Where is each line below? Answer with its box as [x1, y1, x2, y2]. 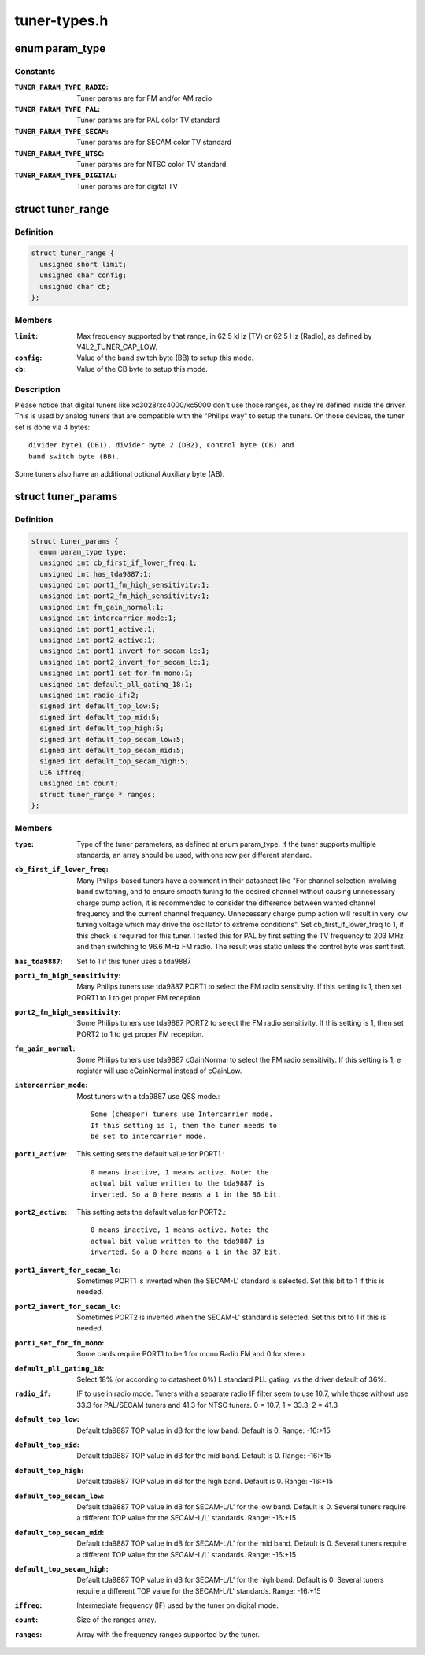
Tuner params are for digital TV [76, 181, 179, 191]
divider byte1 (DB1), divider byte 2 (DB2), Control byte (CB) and [28, 441, 294, 450]
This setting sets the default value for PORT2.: [76, 1207, 227, 1216]
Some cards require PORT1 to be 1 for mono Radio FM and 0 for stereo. [76, 1349, 307, 1359]
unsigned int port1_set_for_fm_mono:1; [39, 669, 194, 677]
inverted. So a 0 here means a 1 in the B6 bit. [91, 1189, 282, 1199]
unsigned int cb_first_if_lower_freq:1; [39, 558, 198, 567]
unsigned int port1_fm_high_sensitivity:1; [39, 581, 210, 590]
